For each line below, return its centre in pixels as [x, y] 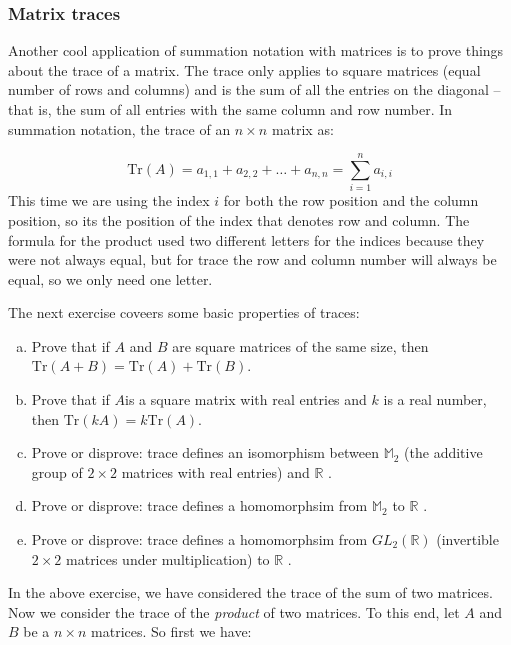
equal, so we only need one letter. [110, 278]
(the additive [443, 452]
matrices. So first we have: [171, 631]
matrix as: [302, 128]
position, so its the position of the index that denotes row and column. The [239, 219]
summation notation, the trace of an [119, 128]
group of [57, 471]
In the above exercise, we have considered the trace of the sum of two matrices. [250, 592]
